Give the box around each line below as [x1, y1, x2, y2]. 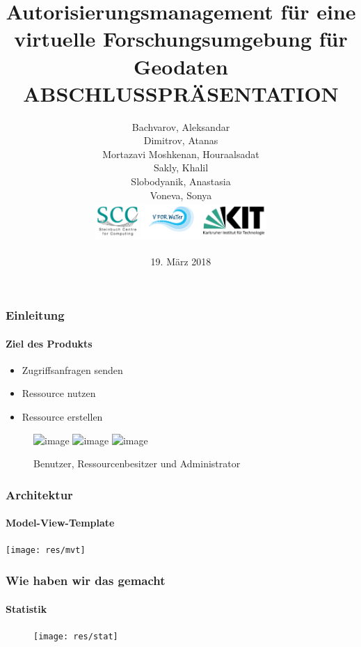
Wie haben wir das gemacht [6, 572, 166, 589]
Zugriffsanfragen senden [22, 362, 123, 377]
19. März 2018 [150, 254, 211, 268]
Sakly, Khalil [153, 160, 209, 175]
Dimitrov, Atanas [143, 133, 218, 148]
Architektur [6, 485, 73, 503]
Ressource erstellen [22, 410, 103, 424]
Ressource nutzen [22, 386, 96, 400]
